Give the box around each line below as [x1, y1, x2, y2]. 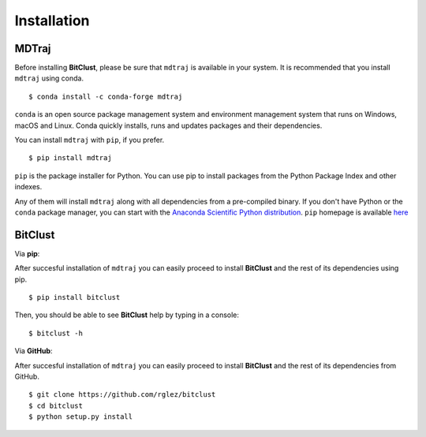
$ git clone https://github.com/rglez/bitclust [28, 390, 216, 399]
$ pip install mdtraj [28, 154, 112, 162]
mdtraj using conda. [14, 73, 84, 83]
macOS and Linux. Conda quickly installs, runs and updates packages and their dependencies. [14, 121, 323, 130]
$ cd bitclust [28, 401, 83, 410]
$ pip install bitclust [28, 293, 121, 302]
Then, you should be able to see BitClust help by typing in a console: [14, 310, 240, 319]
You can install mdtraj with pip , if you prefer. [14, 135, 165, 145]
